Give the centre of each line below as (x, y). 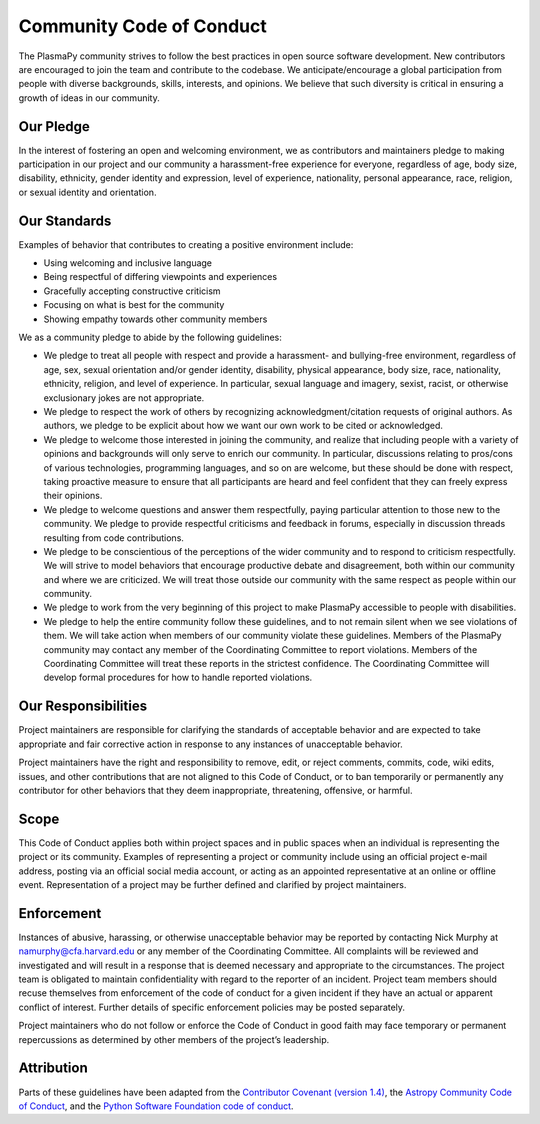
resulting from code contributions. (114, 537)
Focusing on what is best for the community (134, 305)
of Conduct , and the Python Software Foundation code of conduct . (156, 1106)
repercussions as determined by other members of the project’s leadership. (174, 1039)
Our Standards (65, 220)
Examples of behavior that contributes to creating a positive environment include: (186, 244)
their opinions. (73, 496)
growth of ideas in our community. (89, 97)
